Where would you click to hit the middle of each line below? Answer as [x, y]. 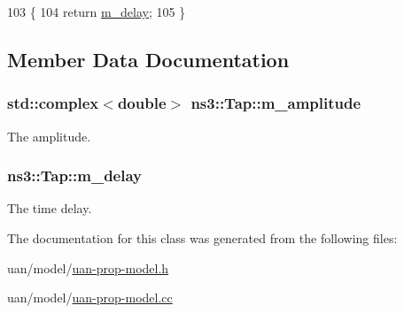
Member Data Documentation [148, 59]
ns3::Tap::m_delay [75, 176]
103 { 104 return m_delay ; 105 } [97, 11]
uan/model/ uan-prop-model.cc [90, 298]
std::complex [53, 103]
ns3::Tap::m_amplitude [276, 103]
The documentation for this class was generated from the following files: [202, 238]
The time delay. [50, 208]
